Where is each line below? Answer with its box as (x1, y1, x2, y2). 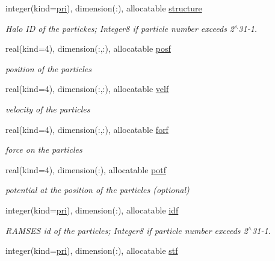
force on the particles (5, 143, 82, 156)
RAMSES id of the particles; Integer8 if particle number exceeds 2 (5, 224, 248, 236)
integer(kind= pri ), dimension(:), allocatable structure (5, 2, 202, 14)
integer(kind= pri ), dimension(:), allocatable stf (5, 244, 178, 257)
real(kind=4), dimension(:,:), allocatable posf (5, 42, 171, 55)
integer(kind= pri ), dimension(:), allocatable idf (5, 203, 179, 216)
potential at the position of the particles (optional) (5, 183, 190, 196)
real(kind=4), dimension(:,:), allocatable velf (5, 82, 169, 95)
